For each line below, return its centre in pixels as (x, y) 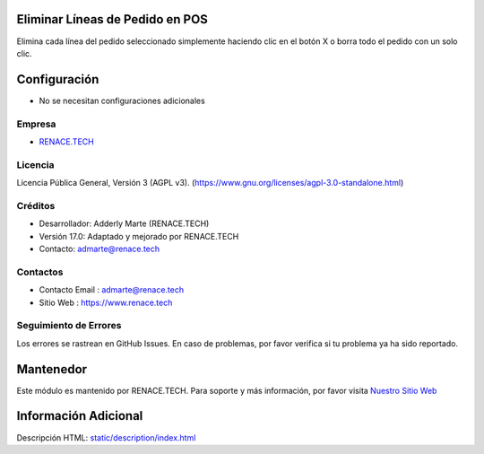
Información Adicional (80, 416)
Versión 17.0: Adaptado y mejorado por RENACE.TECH (139, 236)
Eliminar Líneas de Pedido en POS (112, 19)
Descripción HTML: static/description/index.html (106, 437)
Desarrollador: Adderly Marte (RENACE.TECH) (124, 223)
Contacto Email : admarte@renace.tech (111, 290)
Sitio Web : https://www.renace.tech (106, 302)
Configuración (58, 79)
